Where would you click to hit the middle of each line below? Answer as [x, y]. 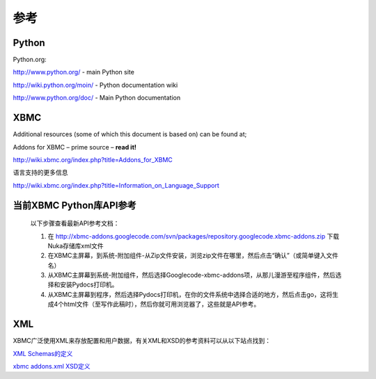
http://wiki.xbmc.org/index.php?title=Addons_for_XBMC [93, 159]
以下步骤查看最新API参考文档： [75, 223]
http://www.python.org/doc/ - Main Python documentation [97, 98]
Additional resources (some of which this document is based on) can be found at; [130, 134]
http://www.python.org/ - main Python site [74, 72]
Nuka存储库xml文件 [76, 245]
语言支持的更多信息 [40, 172]
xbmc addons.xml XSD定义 [52, 366]
